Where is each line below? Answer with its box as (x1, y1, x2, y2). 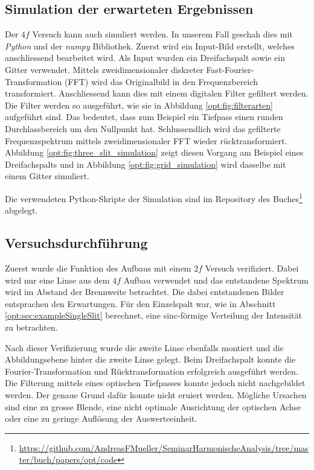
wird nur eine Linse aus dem (5, 273, 110, 286)
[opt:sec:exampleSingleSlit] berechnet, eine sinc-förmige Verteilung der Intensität (5, 309, 302, 322)
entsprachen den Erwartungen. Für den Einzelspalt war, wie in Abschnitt (5, 297, 276, 310)
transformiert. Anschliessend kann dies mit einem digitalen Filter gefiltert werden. (5, 87, 309, 100)
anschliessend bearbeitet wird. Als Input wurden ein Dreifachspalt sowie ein (5, 51, 285, 64)
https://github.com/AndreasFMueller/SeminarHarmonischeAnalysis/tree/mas (19, 441, 309, 454)
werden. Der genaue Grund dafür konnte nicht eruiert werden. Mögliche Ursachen (5, 388, 307, 401)
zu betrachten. (5, 320, 58, 333)
